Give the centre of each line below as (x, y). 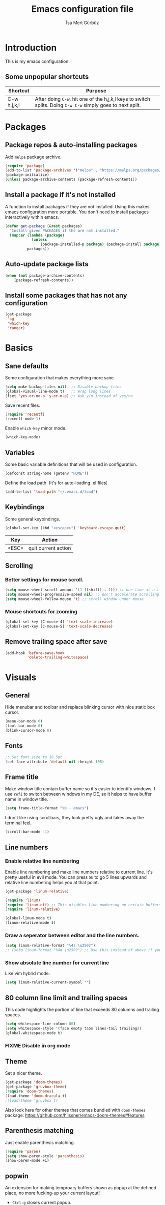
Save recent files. (23, 405)
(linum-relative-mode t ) (30, 923)
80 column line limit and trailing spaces (66, 998)
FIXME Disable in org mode (38, 1045)
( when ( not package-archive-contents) (45, 275)
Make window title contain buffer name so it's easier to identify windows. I (80, 789)
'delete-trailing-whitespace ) (58, 658)
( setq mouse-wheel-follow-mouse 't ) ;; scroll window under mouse (74, 599)
